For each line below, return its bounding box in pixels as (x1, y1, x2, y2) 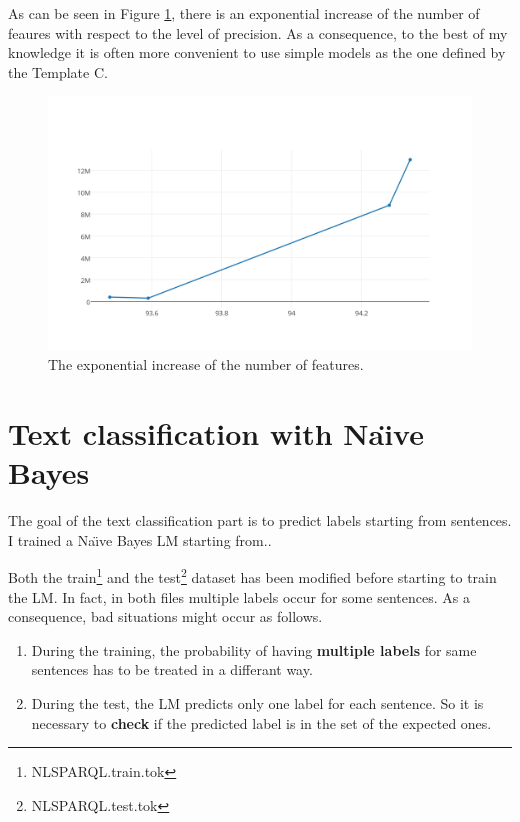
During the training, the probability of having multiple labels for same (31, 639, 477, 660)
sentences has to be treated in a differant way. (31, 659, 313, 680)
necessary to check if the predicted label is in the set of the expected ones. (31, 712, 492, 733)
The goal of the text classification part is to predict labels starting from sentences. (8, 510, 512, 531)
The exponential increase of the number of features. (48, 354, 364, 375)
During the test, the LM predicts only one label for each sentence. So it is (31, 692, 484, 713)
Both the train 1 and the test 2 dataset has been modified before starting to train (8, 564, 497, 587)
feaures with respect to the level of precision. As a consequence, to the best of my (8, 22, 508, 43)
